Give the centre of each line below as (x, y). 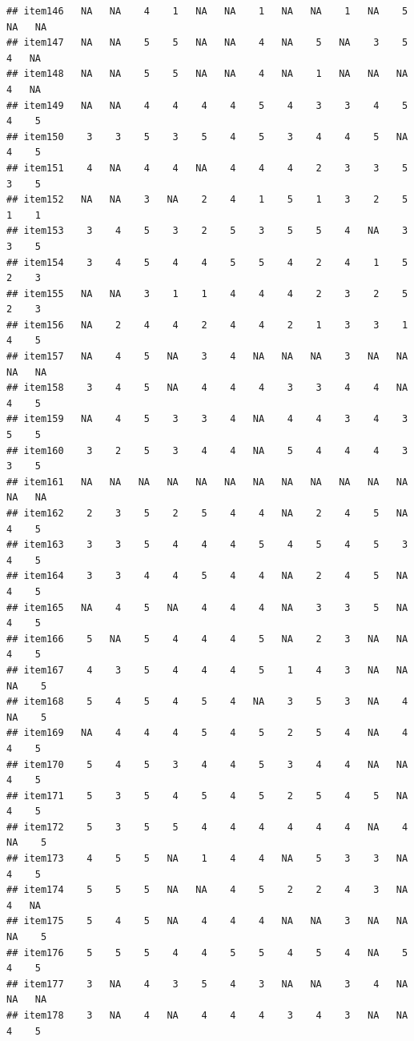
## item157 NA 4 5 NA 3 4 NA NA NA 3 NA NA (207, 357)
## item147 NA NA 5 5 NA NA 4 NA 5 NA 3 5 (207, 43)
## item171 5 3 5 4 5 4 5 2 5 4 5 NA (207, 796)
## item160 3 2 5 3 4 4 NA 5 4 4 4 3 (207, 450)
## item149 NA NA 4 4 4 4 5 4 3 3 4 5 (207, 105)
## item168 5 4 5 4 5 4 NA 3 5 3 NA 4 (207, 702)
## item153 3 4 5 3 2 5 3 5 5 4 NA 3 (207, 231)
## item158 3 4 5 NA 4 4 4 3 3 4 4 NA (207, 388)
